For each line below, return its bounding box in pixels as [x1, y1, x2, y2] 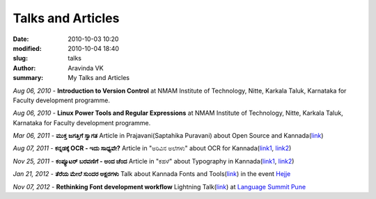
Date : [13, 35, 29, 43]
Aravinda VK [68, 63, 104, 72]
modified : [13, 44, 42, 52]
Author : [13, 63, 36, 72]
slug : [13, 54, 28, 63]
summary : [13, 74, 44, 82]
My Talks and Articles [68, 74, 130, 82]
